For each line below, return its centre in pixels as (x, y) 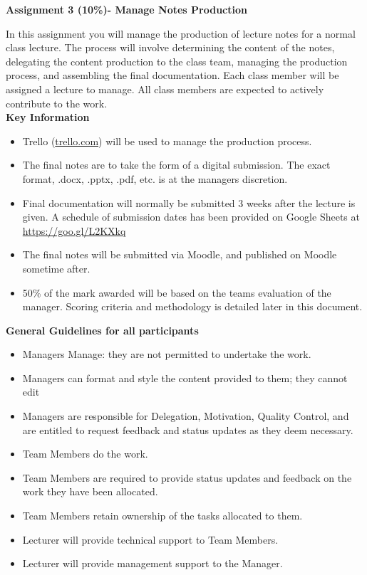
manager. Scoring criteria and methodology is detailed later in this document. (192, 306)
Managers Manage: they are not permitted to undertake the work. (167, 354)
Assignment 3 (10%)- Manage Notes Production (126, 9)
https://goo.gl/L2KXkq (74, 230)
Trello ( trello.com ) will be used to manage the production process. (167, 141)
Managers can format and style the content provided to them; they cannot (185, 378)
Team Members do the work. (85, 454)
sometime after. (56, 268)
